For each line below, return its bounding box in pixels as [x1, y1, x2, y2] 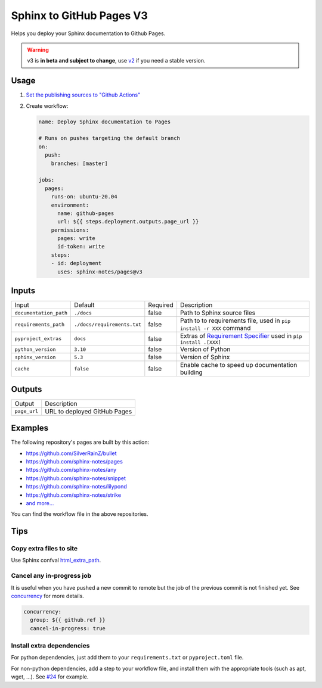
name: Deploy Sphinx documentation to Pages [38, 118, 171, 125]
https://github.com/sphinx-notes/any [26, 466, 117, 474]
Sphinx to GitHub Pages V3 [11, 9, 148, 22]
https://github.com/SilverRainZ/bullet [26, 450, 117, 457]
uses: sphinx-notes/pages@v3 [57, 268, 143, 275]
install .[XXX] [179, 340, 222, 345]
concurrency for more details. [11, 592, 85, 599]
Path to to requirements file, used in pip [179, 316, 291, 325]
